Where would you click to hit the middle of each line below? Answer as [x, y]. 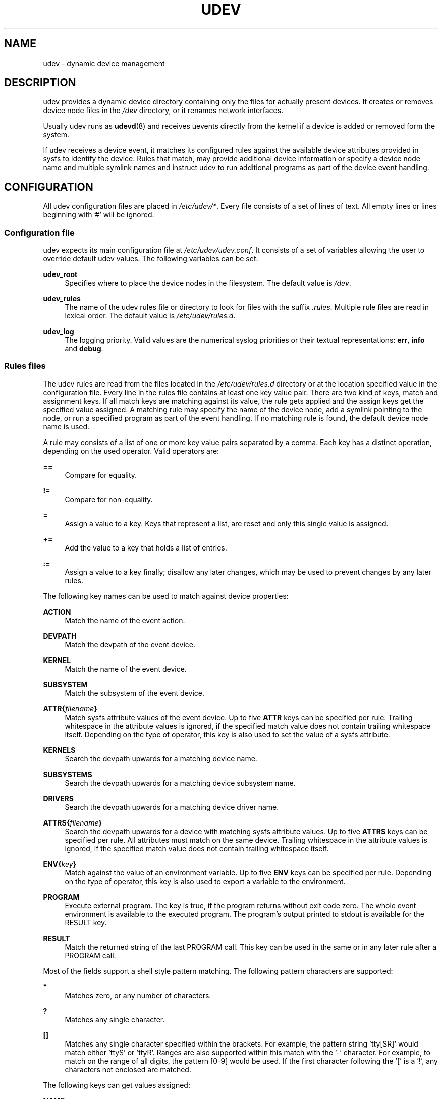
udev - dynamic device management [104, 63]
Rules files [25, 366]
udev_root [60, 274]
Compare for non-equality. [109, 499]
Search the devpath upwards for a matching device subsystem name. [180, 783]
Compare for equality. [101, 475]
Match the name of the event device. [126, 669]
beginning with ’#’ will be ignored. [99, 215]
